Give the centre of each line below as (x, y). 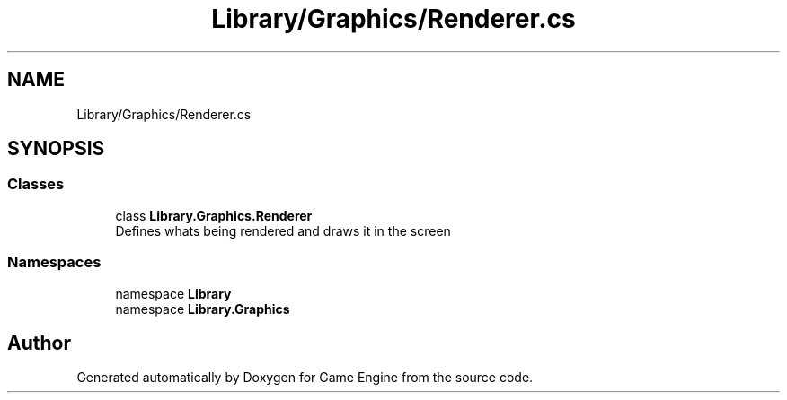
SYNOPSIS (56, 149)
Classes (36, 184)
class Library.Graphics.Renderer (214, 215)
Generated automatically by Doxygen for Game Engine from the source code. (305, 378)
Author (39, 343)
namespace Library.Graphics (203, 309)
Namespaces (54, 262)
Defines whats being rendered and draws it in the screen (283, 230)
